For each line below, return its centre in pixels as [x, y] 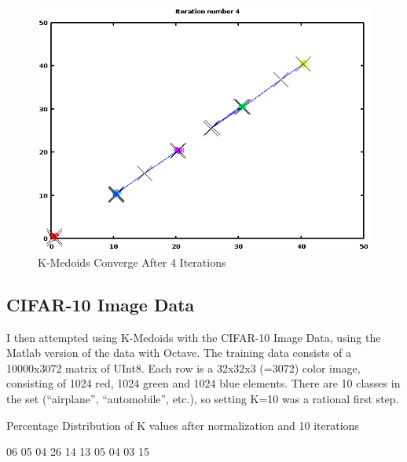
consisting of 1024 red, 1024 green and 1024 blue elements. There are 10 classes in [203, 383]
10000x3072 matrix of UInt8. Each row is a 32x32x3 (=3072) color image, [183, 367]
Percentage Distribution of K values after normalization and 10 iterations [183, 425]
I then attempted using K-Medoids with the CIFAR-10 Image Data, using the [194, 337]
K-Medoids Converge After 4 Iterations [132, 262]
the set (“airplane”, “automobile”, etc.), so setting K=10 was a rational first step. [203, 398]
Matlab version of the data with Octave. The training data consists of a [179, 353]
